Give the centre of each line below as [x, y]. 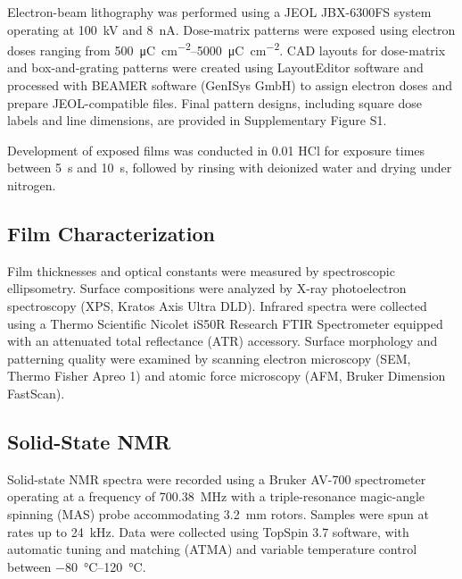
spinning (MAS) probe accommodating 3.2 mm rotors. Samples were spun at [218, 513]
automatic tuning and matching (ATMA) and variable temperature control [212, 549]
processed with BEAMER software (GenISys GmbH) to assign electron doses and [230, 85]
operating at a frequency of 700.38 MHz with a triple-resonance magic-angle [216, 496]
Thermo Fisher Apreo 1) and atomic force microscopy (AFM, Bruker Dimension [227, 376]
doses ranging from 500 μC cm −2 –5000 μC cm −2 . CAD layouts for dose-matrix [227, 49]
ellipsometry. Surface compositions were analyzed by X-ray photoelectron [207, 288]
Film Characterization [111, 233]
